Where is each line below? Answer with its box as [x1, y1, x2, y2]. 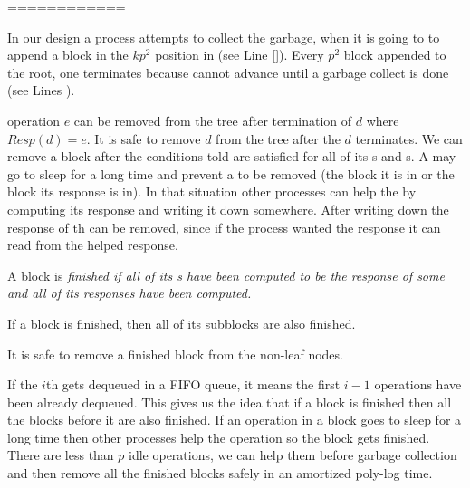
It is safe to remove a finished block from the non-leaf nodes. [7, 344, 343, 363]
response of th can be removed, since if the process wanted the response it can [7, 217, 441, 236]
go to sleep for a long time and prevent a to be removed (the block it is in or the [7, 164, 455, 183]
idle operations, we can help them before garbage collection [129, 445, 457, 464]
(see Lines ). [7, 81, 75, 100]
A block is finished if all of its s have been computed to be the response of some [7, 265, 445, 284]
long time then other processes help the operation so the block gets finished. [7, 427, 430, 446]
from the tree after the [216, 129, 341, 148]
